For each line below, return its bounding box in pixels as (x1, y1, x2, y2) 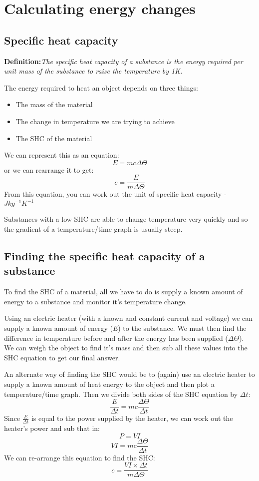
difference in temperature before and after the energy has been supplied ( (4, 332, 228, 343)
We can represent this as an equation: (4, 150, 119, 160)
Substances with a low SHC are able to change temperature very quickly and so (4, 214, 248, 224)
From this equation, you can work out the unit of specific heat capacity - (4, 189, 227, 199)
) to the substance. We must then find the (118, 323, 247, 333)
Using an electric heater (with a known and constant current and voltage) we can (4, 313, 253, 323)
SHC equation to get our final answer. (4, 352, 120, 362)
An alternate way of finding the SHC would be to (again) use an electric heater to (4, 369, 255, 379)
